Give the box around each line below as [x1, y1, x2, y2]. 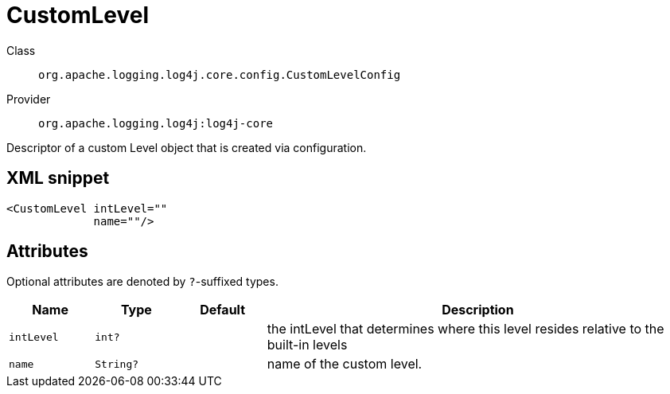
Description [442, 302, 514, 318]
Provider [6, 92, 51, 106]
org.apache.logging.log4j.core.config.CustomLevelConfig [38, 68, 401, 81]
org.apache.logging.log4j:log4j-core [38, 116, 274, 130]
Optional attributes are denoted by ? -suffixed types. [6, 275, 279, 289]
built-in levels [267, 337, 348, 353]
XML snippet [6, 168, 110, 189]
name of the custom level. [267, 356, 423, 373]
